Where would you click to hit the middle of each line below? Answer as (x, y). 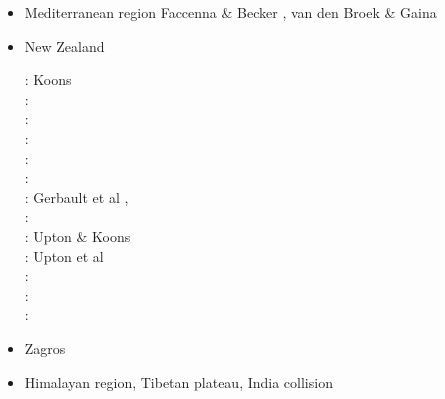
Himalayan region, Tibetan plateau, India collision (178, 381)
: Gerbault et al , (76, 196)
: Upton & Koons (77, 235)
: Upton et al (64, 255)
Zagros (45, 347)
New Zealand (64, 45)
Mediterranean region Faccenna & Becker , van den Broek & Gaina (230, 12)
